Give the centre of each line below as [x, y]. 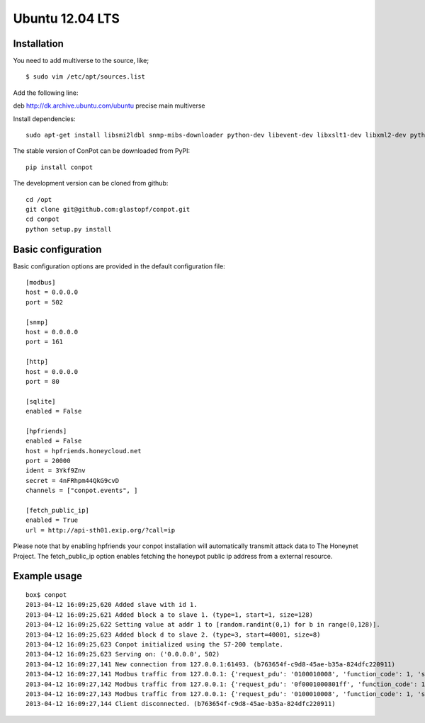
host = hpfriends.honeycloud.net [84, 451]
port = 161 [45, 342]
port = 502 [45, 302]
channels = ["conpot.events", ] [82, 491]
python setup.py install [69, 229]
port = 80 [42, 381]
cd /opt [39, 199]
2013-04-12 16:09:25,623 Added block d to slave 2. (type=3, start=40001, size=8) [173, 634]
